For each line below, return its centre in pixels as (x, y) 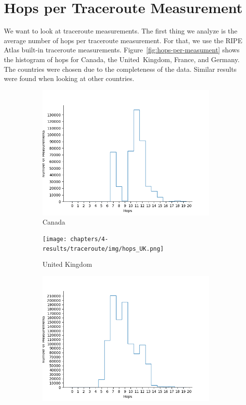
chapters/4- (89, 239)
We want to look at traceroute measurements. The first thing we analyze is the (121, 31)
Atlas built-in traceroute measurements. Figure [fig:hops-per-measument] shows (122, 50)
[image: (55, 239)
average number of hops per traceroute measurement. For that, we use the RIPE (123, 40)
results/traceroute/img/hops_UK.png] (103, 249)
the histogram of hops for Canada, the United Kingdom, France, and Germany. (122, 59)
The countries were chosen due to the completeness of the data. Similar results (120, 69)
